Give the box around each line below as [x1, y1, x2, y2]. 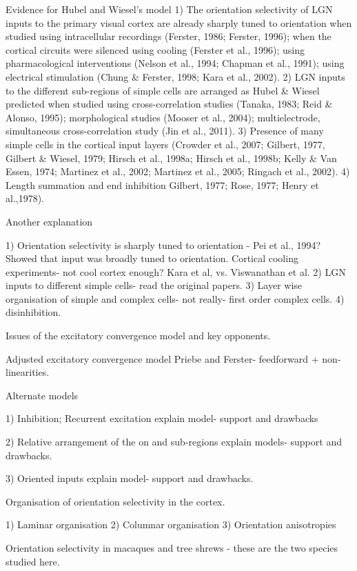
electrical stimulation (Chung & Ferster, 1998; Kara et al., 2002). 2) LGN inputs [6, 69, 345, 83]
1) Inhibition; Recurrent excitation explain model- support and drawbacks [6, 411, 318, 425]
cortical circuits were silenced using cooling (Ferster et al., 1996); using [6, 42, 305, 57]
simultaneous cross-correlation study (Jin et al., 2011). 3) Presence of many [6, 123, 324, 138]
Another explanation [6, 214, 93, 228]
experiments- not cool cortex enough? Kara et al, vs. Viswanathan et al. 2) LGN [6, 264, 346, 279]
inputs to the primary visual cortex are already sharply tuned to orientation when [6, 15, 352, 30]
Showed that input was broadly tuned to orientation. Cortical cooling [6, 251, 298, 266]
